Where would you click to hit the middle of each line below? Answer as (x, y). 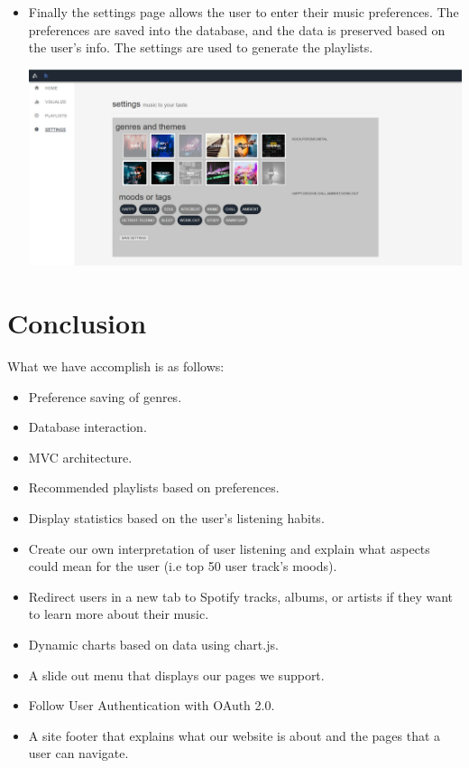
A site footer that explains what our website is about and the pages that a (234, 735)
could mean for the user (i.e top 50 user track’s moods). (183, 566)
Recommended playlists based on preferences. (154, 487)
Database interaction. (87, 427)
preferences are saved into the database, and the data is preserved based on (237, 29)
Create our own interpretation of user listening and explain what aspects (229, 548)
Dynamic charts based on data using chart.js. (153, 645)
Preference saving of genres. (105, 396)
